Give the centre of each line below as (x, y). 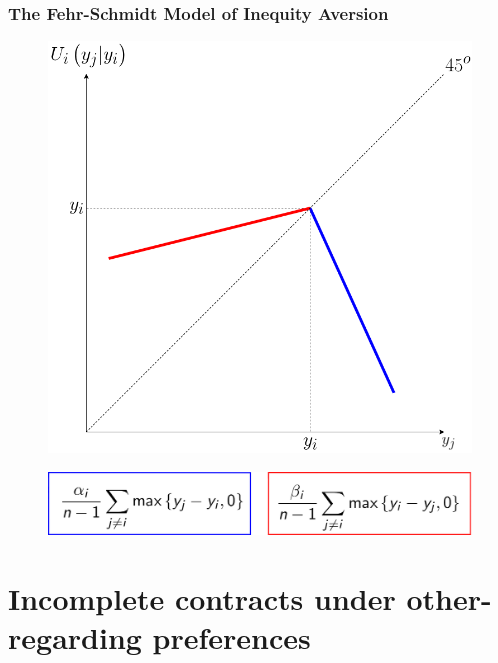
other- (449, 597)
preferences (231, 636)
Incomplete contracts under (202, 597)
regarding (75, 636)
